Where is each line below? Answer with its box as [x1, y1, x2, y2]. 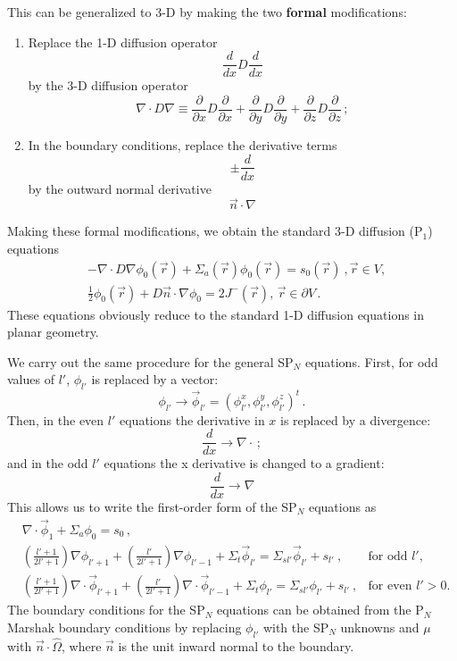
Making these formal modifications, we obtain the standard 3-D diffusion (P [7, 222, 423, 240]
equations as [308, 498, 377, 516]
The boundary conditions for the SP [7, 600, 205, 619]
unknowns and [340, 617, 420, 636]
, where [62, 636, 102, 655]
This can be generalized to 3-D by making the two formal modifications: [7, 3, 407, 21]
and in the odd [7, 454, 88, 473]
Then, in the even [7, 410, 104, 429]
